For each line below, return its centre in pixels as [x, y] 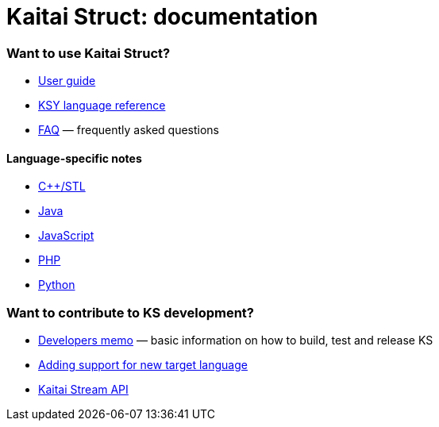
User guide [67, 81]
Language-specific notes [74, 158]
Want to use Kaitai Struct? [89, 53]
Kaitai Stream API [83, 390]
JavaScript [66, 236]
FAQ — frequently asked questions [129, 130]
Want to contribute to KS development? [131, 312]
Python [57, 285]
